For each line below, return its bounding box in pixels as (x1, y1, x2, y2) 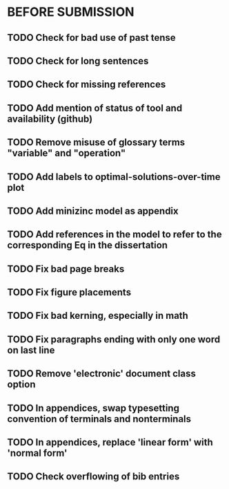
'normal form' (7, 448, 68, 459)
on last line (7, 344, 55, 356)
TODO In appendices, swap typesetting (7, 402, 179, 414)
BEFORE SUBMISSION (7, 4, 135, 20)
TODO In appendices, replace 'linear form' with (7, 436, 214, 448)
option (7, 378, 36, 391)
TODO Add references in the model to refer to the (7, 229, 222, 241)
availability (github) (7, 113, 93, 124)
